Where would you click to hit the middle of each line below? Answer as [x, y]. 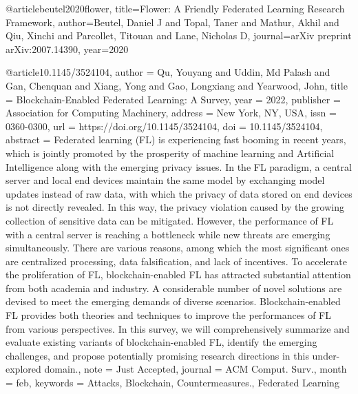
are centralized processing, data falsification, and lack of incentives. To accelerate [176, 261]
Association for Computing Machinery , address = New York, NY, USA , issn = [171, 113]
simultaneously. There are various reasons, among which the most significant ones [178, 248]
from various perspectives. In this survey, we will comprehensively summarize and [178, 328]
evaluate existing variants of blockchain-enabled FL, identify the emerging [161, 342]
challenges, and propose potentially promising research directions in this [157, 355]
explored [23, 369]
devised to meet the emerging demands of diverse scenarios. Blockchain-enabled [173, 301]
